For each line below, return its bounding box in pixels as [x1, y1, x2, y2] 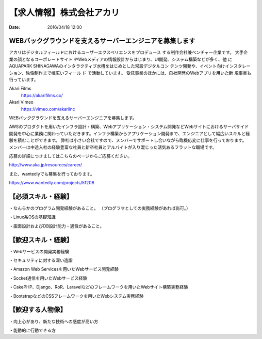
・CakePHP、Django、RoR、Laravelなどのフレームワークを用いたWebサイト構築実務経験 [9, 284, 188, 290]
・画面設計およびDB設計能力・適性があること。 [9, 223, 104, 229]
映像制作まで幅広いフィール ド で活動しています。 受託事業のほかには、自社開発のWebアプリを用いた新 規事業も [26, 70, 252, 76]
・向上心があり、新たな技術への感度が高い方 [9, 318, 98, 324]
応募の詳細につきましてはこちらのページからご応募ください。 [9, 153, 132, 159]
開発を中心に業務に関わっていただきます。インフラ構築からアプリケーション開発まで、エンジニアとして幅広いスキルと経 [9, 130, 250, 136]
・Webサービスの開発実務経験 [9, 248, 69, 254]
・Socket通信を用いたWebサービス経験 [9, 275, 87, 281]
